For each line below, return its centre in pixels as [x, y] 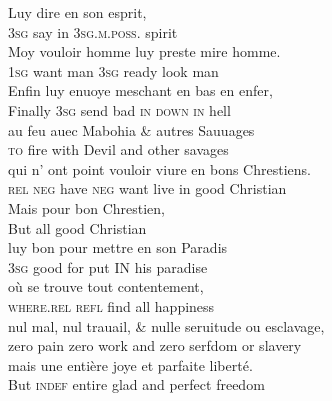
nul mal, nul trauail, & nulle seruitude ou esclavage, [166, 325]
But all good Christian [77, 227]
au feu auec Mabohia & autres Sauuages [131, 129]
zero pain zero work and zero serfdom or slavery [155, 345]
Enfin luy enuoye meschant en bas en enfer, [140, 90]
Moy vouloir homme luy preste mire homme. [144, 51]
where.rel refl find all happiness [111, 305]
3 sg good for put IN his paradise [108, 266]
